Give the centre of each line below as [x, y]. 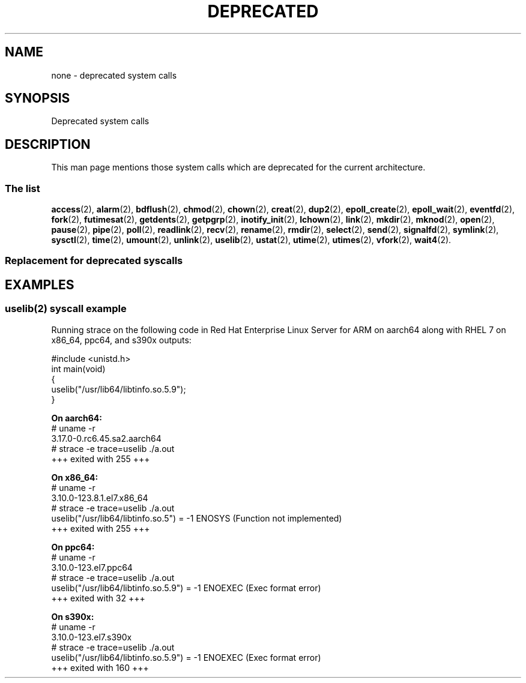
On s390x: [73, 616]
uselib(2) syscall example [66, 309]
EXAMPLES [40, 284]
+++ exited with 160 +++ [100, 667]
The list [23, 188]
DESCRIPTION [48, 144]
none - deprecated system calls [114, 75]
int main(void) [78, 369]
